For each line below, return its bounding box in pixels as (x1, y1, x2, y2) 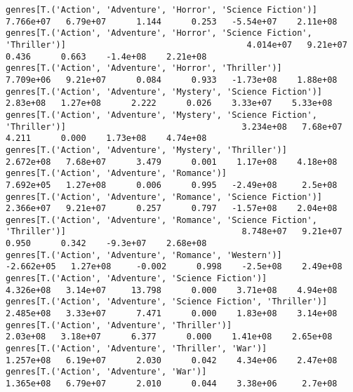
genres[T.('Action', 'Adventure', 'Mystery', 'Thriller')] (6, 144, 287, 155)
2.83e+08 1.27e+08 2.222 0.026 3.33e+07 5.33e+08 (6, 98, 333, 109)
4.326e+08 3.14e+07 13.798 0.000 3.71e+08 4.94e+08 (6, 285, 338, 295)
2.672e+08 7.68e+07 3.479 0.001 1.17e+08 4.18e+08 (6, 156, 338, 167)
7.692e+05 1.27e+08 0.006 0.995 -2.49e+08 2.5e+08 (6, 180, 338, 190)
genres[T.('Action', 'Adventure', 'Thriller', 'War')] (6, 344, 267, 354)
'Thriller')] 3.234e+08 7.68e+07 (6, 121, 342, 132)
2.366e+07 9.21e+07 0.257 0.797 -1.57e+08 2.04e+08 (6, 203, 338, 214)
